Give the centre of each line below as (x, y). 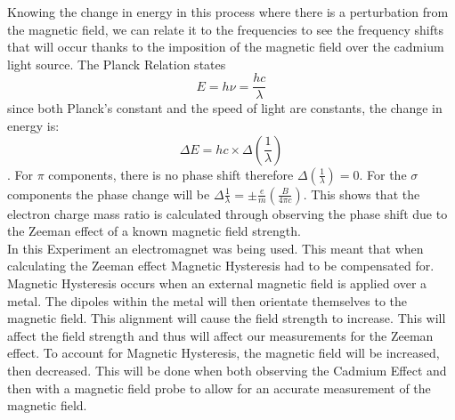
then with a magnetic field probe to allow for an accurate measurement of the (219, 388)
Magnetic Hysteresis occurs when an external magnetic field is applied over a (217, 283)
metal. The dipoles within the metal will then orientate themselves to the (207, 300)
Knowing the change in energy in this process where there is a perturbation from (228, 12)
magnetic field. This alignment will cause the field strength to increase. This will (227, 318)
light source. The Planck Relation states (117, 64)
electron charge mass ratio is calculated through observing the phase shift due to (227, 213)
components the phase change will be (109, 194)
